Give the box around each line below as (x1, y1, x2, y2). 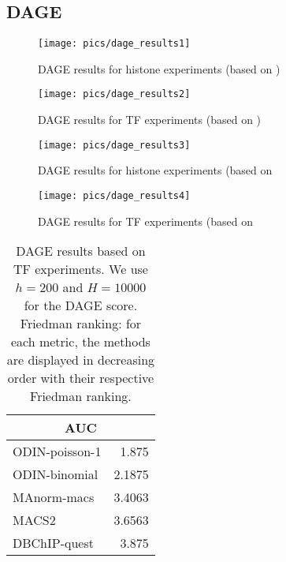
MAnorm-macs (13, 488, 95, 507)
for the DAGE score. (24, 296, 138, 315)
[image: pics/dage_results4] (38, 189, 191, 201)
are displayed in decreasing (6, 350, 155, 369)
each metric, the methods (10, 332, 150, 351)
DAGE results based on (16, 242, 146, 260)
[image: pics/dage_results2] (38, 88, 191, 100)
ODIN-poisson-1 (13, 442, 102, 461)
